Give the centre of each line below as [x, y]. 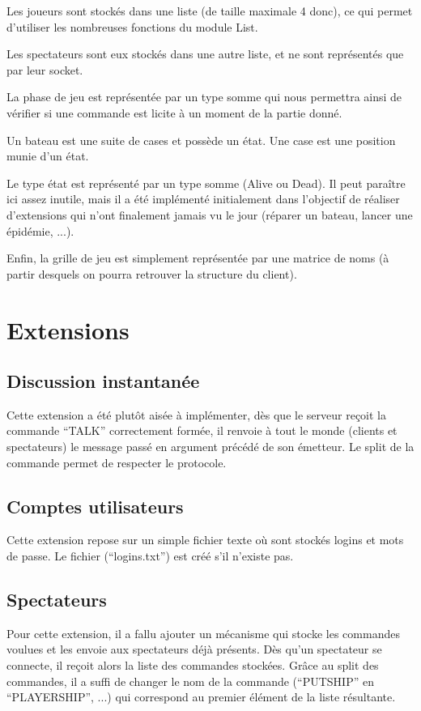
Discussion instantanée [103, 381]
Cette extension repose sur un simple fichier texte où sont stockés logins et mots [205, 540]
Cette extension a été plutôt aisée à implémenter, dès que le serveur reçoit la [196, 414]
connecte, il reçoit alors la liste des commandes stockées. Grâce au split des [193, 665]
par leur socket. [45, 69]
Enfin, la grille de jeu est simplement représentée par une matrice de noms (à [198, 258]
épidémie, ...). [40, 230]
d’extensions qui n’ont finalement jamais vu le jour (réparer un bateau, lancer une [210, 214]
